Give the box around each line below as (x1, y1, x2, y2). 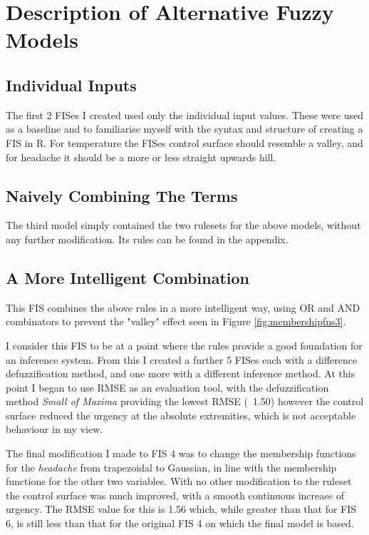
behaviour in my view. (6, 422, 103, 437)
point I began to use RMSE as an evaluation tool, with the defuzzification (6, 379, 329, 394)
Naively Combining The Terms (6, 184, 238, 206)
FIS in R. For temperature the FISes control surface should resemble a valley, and (6, 135, 363, 150)
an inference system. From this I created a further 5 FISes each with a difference (6, 352, 358, 367)
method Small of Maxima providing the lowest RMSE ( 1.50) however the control (6, 394, 364, 409)
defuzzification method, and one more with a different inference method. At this (6, 366, 355, 381)
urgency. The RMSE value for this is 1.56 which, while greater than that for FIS (6, 501, 357, 516)
